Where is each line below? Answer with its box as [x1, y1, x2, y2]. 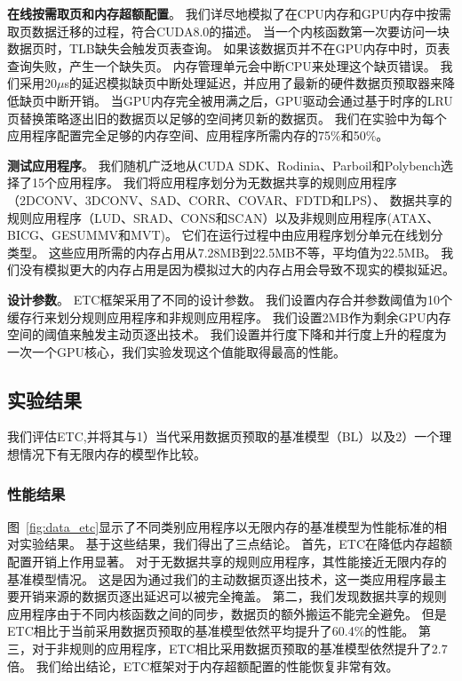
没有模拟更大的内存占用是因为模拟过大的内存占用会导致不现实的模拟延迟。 [19, 260, 455, 279]
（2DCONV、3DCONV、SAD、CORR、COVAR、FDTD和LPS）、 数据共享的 [7, 190, 452, 209]
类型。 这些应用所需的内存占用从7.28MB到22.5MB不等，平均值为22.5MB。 [7, 242, 437, 261]
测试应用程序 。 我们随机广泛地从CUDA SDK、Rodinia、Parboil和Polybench [7, 155, 441, 174]
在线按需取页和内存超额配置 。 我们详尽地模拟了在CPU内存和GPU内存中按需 [7, 4, 451, 22]
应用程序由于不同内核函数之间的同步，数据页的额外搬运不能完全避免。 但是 [7, 604, 447, 622]
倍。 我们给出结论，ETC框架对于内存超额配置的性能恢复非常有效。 [7, 656, 399, 675]
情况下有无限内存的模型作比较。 [19, 445, 206, 463]
